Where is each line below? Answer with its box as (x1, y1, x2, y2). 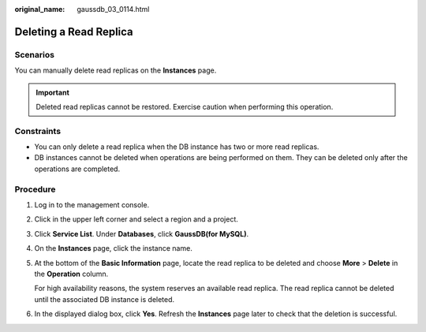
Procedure (14, 184, 56, 195)
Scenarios (14, 49, 55, 60)
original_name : (14, 5, 65, 13)
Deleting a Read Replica (14, 24, 133, 39)
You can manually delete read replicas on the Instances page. (14, 65, 217, 75)
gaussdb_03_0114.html (77, 5, 150, 13)
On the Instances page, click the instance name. (34, 244, 192, 253)
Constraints (14, 125, 62, 136)
